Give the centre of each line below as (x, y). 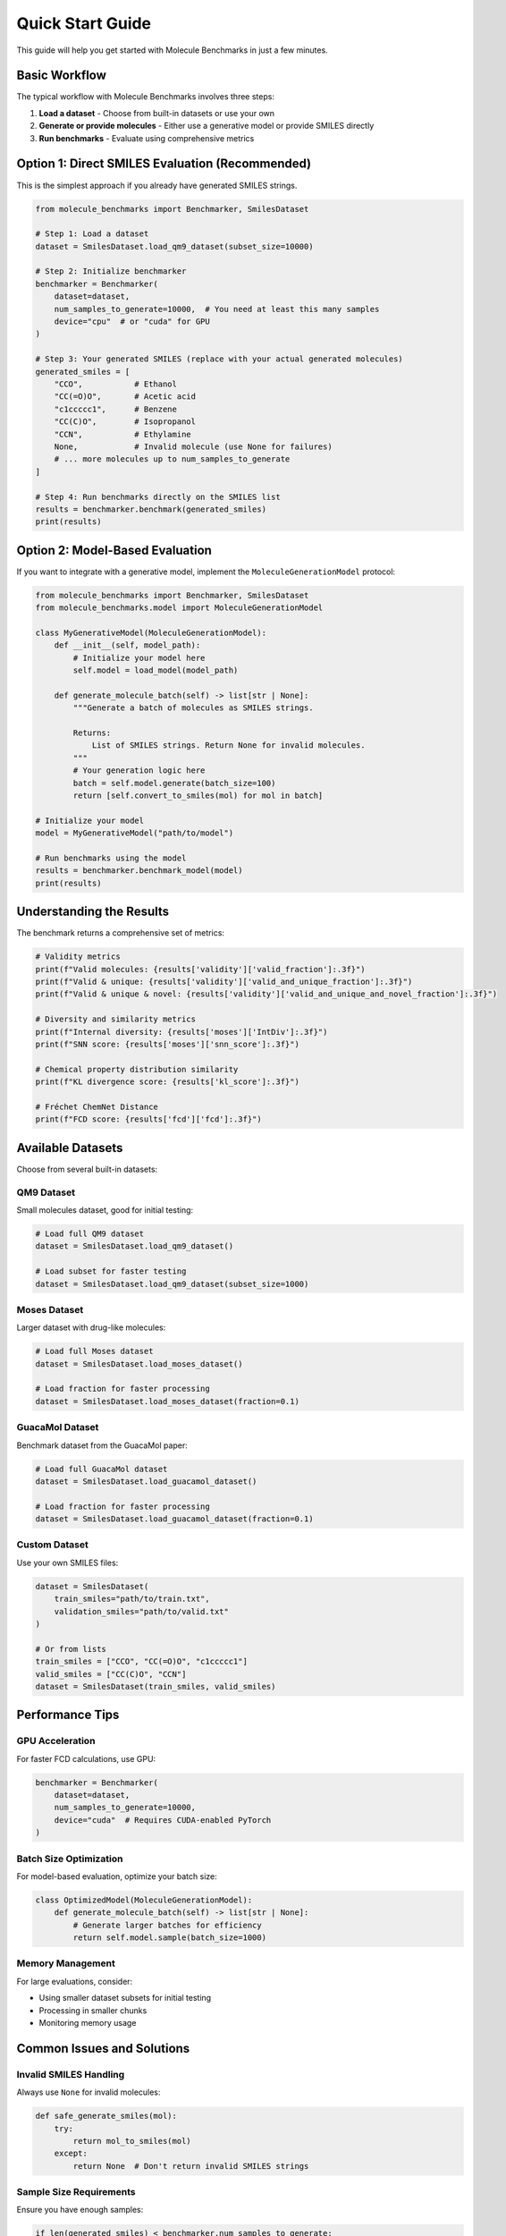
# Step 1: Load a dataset (92, 234)
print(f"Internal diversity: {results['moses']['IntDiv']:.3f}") (181, 1032)
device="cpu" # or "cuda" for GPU (132, 322)
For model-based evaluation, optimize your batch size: (117, 1876)
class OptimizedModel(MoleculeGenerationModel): (144, 1900)
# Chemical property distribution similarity (137, 1069)
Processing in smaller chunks (93, 2010)
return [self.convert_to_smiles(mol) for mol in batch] (198, 796)
